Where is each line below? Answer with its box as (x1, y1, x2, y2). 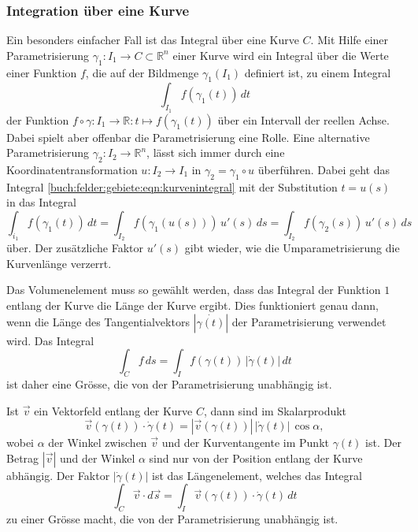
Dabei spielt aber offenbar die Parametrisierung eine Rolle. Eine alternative (6, 128, 370, 145)
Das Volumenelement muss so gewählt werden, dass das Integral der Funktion (6, 281, 381, 298)
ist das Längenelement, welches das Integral (152, 467, 362, 483)
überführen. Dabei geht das (257, 162, 390, 177)
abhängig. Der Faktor (6, 467, 110, 483)
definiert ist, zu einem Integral (244, 64, 391, 80)
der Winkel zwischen (48, 434, 147, 451)
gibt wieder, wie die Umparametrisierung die (184, 240, 400, 256)
